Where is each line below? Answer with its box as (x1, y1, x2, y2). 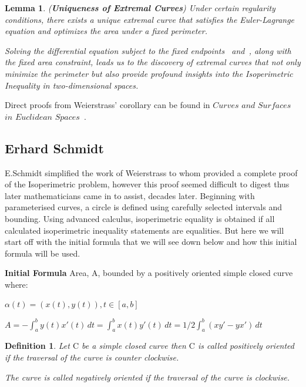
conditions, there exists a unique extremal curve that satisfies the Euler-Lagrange (5, 13, 295, 25)
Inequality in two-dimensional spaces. (5, 79, 139, 91)
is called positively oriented (197, 339, 294, 352)
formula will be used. (5, 247, 80, 259)
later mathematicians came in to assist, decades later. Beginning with (5, 189, 255, 201)
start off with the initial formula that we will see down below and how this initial (5, 235, 297, 248)
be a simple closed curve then (82, 339, 186, 352)
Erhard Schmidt (5, 139, 104, 157)
